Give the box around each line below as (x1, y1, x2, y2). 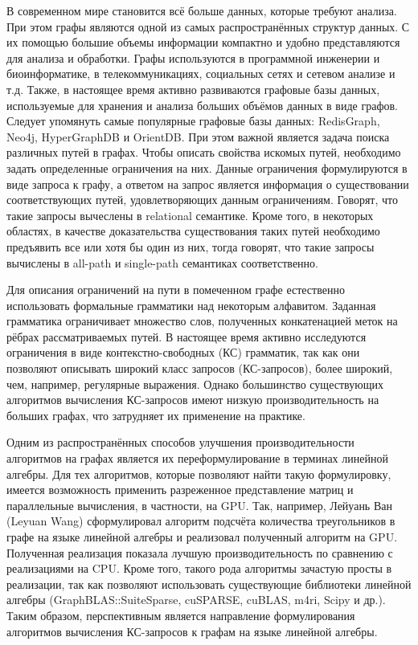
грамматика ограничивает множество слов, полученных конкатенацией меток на (6, 312, 398, 329)
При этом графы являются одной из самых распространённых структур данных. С (6, 18, 410, 35)
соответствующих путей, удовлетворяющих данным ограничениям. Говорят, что (6, 191, 398, 208)
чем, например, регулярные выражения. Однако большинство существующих (6, 375, 383, 392)
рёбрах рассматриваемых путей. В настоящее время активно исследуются (6, 328, 367, 345)
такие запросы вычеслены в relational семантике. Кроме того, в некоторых (6, 206, 374, 223)
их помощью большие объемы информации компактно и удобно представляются (6, 34, 400, 51)
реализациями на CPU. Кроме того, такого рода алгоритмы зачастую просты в (6, 560, 392, 577)
